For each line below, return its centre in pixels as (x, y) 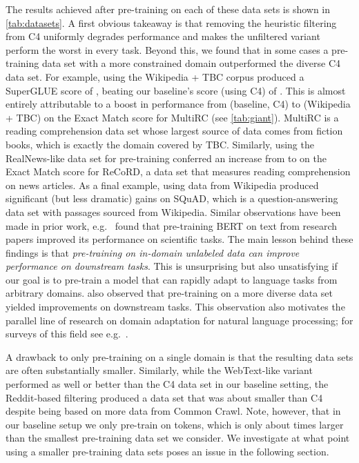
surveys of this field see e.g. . (67, 334)
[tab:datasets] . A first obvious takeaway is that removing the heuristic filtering (171, 22)
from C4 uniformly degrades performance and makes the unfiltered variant (163, 36)
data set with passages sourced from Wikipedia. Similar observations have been (173, 211)
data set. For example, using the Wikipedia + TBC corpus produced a (155, 76)
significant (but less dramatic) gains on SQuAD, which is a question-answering (172, 198)
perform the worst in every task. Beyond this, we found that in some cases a (167, 49)
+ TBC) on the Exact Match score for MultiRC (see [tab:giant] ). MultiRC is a (172, 117)
